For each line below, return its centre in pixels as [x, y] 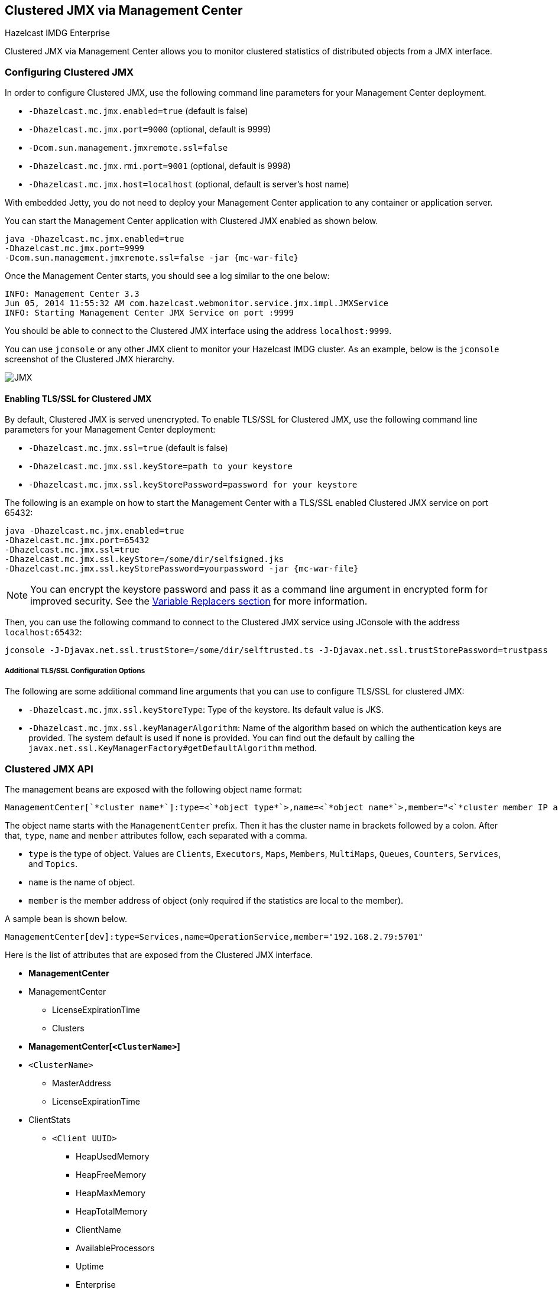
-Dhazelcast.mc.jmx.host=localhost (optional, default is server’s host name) [189, 184]
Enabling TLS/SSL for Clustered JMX [78, 398]
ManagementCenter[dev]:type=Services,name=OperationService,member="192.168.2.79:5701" [214, 936]
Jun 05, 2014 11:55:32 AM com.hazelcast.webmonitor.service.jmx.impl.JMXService [197, 303]
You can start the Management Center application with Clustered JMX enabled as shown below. [192, 221]
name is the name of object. [82, 882]
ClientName [98, 1229]
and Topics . [53, 863]
